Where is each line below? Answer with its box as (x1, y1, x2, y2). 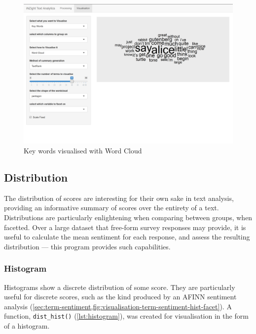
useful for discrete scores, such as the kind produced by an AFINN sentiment (4, 291, 237, 302)
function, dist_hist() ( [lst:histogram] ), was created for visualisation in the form (4, 311, 249, 321)
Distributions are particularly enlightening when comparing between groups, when (4, 212, 253, 222)
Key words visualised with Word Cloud (24, 145, 142, 155)
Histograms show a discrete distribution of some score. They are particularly (4, 282, 235, 292)
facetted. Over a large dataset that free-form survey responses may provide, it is (4, 222, 246, 232)
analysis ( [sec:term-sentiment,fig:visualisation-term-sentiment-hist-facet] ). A (4, 301, 232, 311)
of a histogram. (4, 321, 50, 331)
